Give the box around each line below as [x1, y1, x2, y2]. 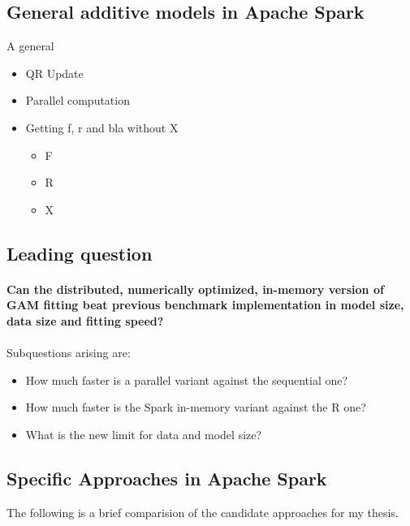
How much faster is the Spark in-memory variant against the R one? [25, 399, 366, 416]
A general [6, 37, 54, 54]
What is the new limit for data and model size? [25, 425, 262, 442]
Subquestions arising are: [6, 344, 131, 361]
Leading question [6, 240, 153, 265]
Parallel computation [25, 92, 130, 109]
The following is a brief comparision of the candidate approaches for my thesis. [6, 503, 399, 520]
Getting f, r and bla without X [25, 119, 179, 136]
